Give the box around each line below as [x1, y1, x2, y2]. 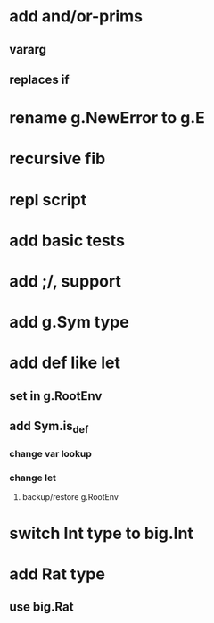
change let [9, 471, 56, 484]
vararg [9, 42, 47, 57]
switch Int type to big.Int [9, 523, 194, 544]
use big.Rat [9, 600, 74, 615]
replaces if [9, 71, 70, 87]
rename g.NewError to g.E [9, 108, 205, 129]
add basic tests [9, 230, 125, 251]
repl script [9, 189, 87, 210]
